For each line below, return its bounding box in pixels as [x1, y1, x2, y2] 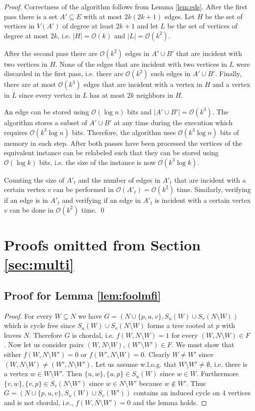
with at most [83, 11, 123, 21]
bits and [127, 106, 152, 116]
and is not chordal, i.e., [4, 397, 74, 408]
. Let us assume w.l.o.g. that [91, 358, 177, 369]
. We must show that [171, 339, 234, 350]
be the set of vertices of [167, 21, 238, 31]
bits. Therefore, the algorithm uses [72, 127, 176, 137]
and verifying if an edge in [62, 195, 141, 205]
